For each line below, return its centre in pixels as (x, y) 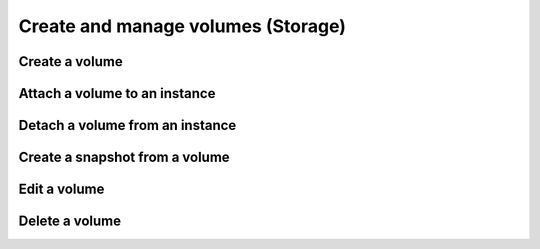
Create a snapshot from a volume (124, 157)
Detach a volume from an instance (127, 125)
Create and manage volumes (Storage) (182, 26)
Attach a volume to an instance (117, 93)
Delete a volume (70, 221)
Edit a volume (61, 189)
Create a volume (71, 61)
